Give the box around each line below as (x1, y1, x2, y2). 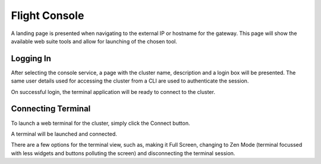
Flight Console (11, 9, 84, 22)
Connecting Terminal (11, 104, 91, 114)
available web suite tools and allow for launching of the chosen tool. (11, 37, 178, 45)
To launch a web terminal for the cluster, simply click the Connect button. (11, 119, 190, 127)
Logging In (11, 53, 52, 64)
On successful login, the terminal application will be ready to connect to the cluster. (11, 88, 215, 95)
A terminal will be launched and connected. (11, 130, 117, 137)
